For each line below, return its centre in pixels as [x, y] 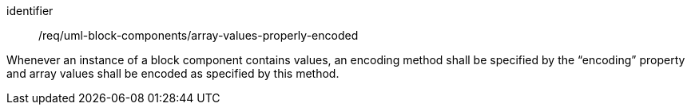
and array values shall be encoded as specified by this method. [173, 73]
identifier [30, 11]
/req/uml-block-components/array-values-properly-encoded [199, 35]
